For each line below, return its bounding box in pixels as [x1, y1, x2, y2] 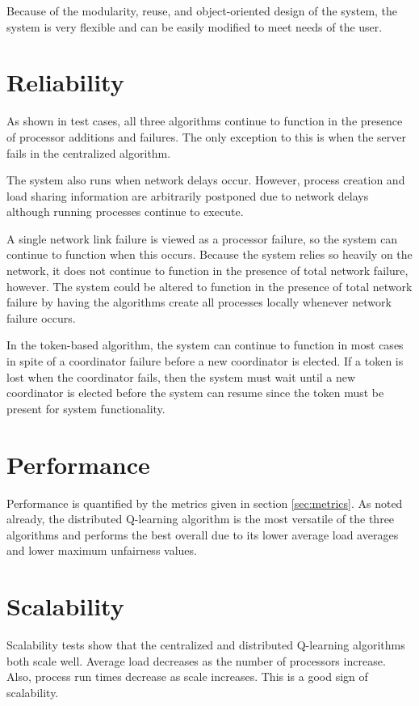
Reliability [6, 66, 124, 99]
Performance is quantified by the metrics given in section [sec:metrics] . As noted [6, 494, 403, 511]
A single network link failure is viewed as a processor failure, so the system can [6, 230, 398, 247]
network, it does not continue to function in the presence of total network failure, [6, 262, 409, 279]
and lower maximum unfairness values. [6, 542, 197, 559]
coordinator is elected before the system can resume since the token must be [6, 384, 384, 401]
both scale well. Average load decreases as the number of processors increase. [6, 652, 386, 669]
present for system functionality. [6, 400, 166, 416]
